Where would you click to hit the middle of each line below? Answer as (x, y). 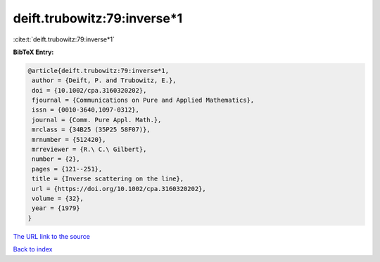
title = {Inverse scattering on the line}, (108, 179)
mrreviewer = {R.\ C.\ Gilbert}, (89, 150)
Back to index (33, 249)
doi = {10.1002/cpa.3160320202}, (89, 90)
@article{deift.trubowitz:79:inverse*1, (98, 71)
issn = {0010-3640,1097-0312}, (86, 110)
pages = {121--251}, (67, 169)
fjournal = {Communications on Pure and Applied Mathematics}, (143, 100)
